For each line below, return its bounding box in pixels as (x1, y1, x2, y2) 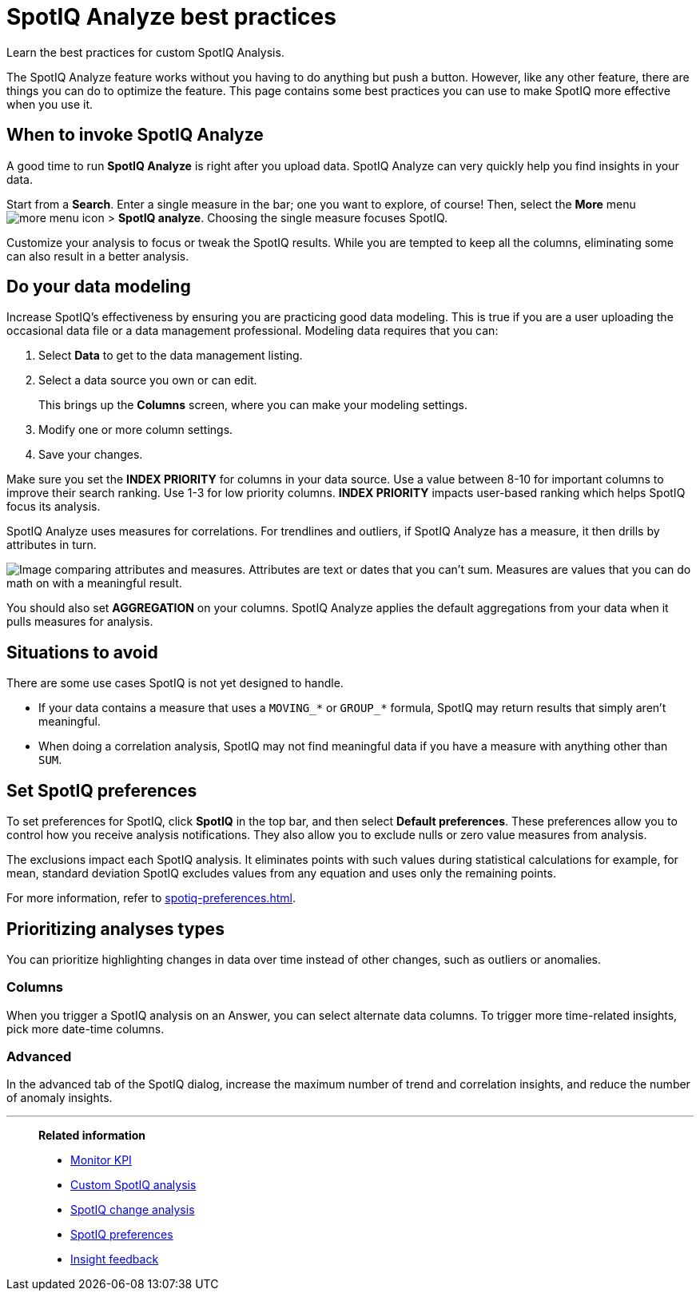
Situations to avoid (6, 642, 158, 662)
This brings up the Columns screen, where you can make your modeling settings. (38, 398, 467, 412)
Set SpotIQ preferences (6, 780, 197, 801)
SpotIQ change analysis (70, 1203, 195, 1217)
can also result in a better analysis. (6, 249, 189, 263)
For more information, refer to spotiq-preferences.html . (6, 891, 296, 905)
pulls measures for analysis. (6, 615, 153, 629)
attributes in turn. (6, 538, 97, 552)
